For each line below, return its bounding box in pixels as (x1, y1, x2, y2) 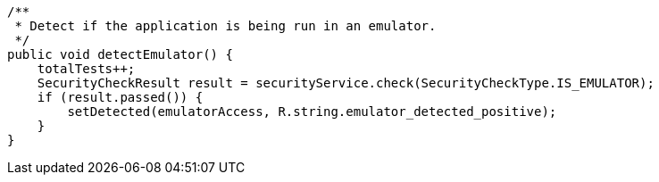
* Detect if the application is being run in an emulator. (14, 19, 437, 33)
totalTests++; (37, 62, 136, 76)
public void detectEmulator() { (7, 47, 233, 62)
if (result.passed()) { (37, 90, 204, 104)
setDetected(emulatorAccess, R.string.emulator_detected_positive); (67, 104, 557, 119)
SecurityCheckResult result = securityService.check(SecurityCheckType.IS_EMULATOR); (37, 76, 655, 90)
